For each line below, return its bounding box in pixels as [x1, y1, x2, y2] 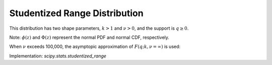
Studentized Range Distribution [9, 8, 144, 19]
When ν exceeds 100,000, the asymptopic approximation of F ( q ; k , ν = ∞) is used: [9, 43, 181, 50]
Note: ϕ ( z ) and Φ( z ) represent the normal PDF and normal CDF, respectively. [9, 34, 170, 40]
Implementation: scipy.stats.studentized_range [9, 53, 107, 59]
